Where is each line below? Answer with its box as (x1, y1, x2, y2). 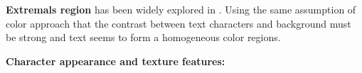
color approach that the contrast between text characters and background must (6, 16, 351, 30)
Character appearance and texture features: (6, 53, 225, 68)
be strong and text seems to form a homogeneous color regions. (6, 30, 281, 45)
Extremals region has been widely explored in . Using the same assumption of (6, 2, 356, 16)
